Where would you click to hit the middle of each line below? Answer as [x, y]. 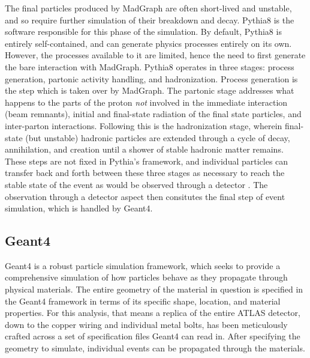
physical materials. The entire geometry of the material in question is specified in [154, 289]
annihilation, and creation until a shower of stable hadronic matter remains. [144, 149]
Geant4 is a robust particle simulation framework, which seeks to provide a [143, 265]
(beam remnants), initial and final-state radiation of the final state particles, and [153, 114]
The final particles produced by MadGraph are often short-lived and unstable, [148, 8]
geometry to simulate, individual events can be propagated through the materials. [155, 348]
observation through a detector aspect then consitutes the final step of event [145, 196]
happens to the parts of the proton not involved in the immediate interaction [146, 102]
